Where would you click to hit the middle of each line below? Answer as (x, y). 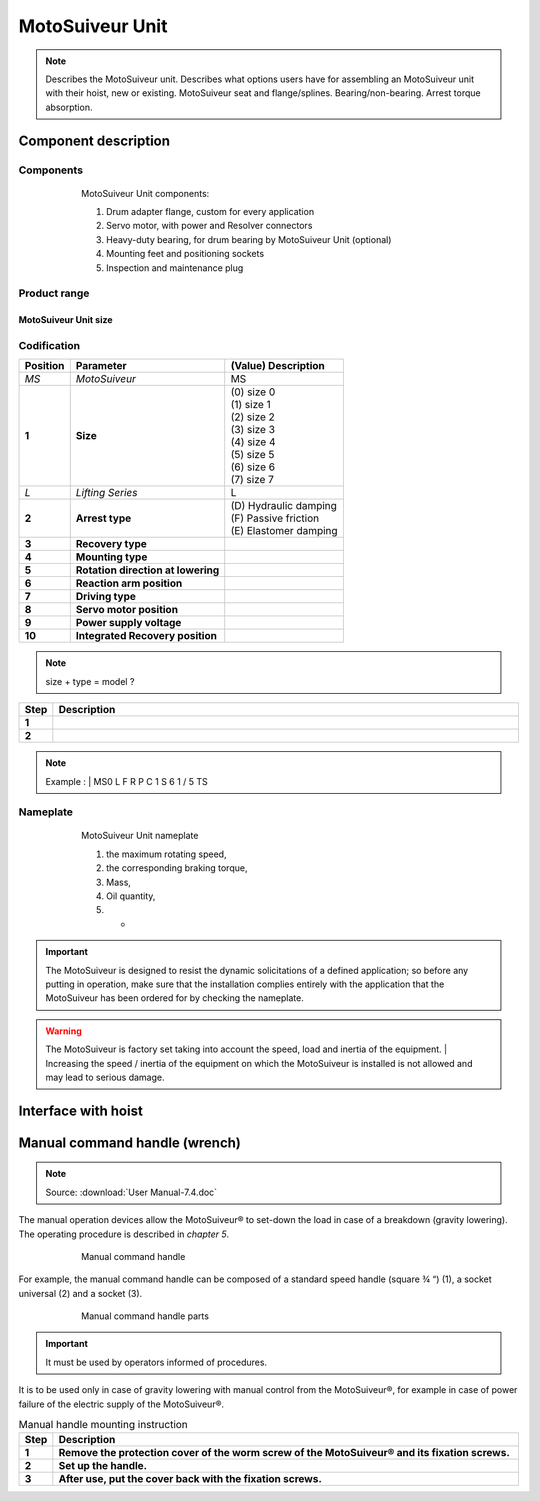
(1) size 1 (251, 405)
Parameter (101, 366)
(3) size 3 (252, 430)
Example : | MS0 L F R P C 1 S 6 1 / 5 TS (127, 781)
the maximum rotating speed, (166, 854)
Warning (63, 1031)
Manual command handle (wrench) (130, 1142)
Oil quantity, (131, 896)
